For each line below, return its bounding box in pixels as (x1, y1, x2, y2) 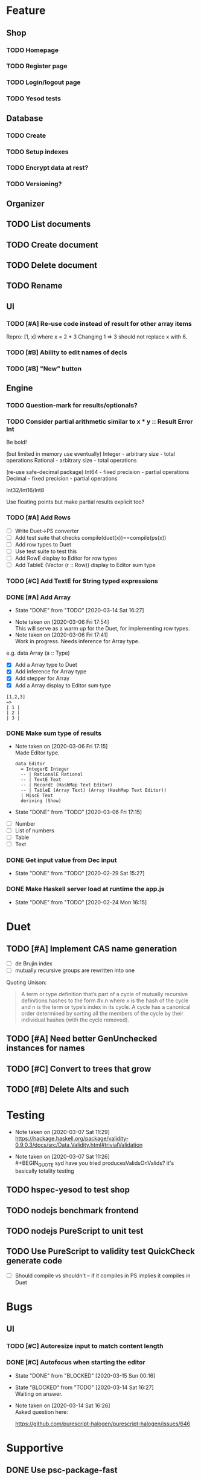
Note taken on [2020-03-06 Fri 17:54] (14, 618, 110, 626)
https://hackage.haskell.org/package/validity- (14, 1135, 129, 1142)
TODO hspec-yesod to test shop (6, 1185, 130, 1195)
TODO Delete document (6, 260, 98, 270)
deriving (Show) (21, 797, 62, 804)
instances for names (6, 1043, 86, 1054)
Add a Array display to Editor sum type (14, 681, 112, 689)
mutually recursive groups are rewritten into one (14, 967, 135, 974)
